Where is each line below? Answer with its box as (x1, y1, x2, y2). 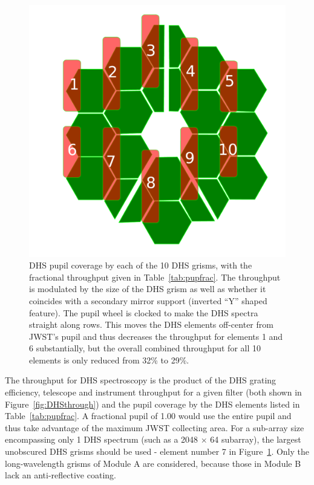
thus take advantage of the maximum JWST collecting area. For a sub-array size (5, 421, 304, 434)
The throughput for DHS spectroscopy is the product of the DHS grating (5, 374, 276, 386)
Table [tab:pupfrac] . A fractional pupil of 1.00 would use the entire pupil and (5, 409, 292, 422)
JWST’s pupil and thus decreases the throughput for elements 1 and (29, 330, 283, 342)
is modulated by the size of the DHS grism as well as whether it (29, 282, 266, 295)
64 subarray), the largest (210, 433, 301, 446)
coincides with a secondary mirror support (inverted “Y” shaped (29, 294, 267, 307)
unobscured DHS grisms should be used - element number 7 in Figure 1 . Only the (5, 445, 309, 458)
